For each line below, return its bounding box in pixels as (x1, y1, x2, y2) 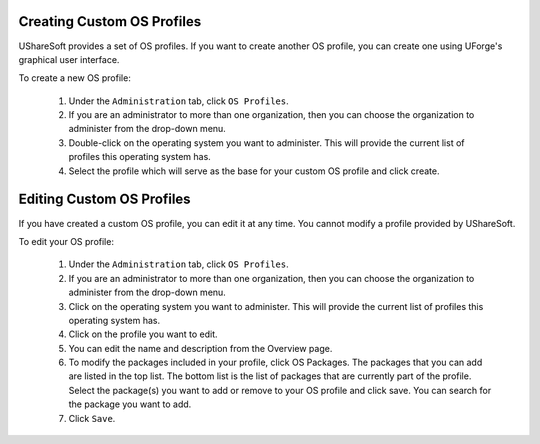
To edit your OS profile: (18, 235, 115, 247)
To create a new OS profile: (18, 72, 132, 84)
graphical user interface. (18, 53, 120, 65)
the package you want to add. (68, 398, 192, 410)
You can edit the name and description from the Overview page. (68, 342, 333, 354)
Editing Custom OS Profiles (18, 191, 191, 208)
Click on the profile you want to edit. (68, 328, 219, 340)
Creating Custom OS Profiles (18, 13, 202, 30)
